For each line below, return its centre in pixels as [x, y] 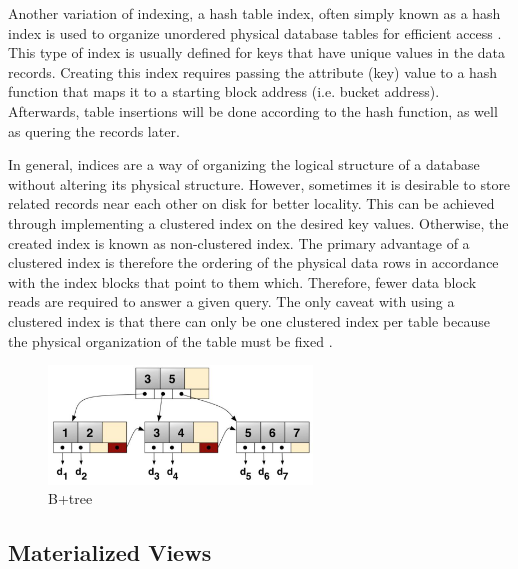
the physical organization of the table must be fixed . [170, 340]
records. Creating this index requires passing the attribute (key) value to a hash [253, 71]
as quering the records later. [94, 130]
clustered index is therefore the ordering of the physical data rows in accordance [253, 262]
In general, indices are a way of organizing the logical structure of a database [244, 164]
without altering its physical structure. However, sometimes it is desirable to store [259, 183]
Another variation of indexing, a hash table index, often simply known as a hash [254, 13]
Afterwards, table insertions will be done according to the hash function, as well [253, 110]
